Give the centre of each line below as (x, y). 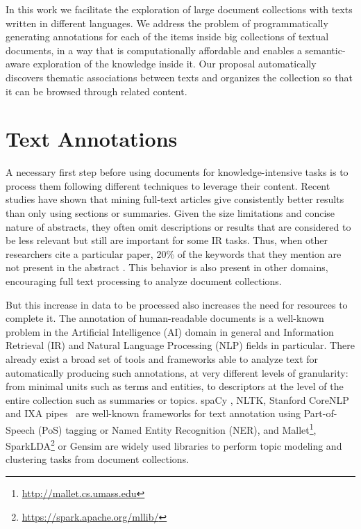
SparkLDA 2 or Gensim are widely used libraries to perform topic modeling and (174, 445)
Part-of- (320, 413)
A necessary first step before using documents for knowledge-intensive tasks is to (177, 172)
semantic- (325, 50)
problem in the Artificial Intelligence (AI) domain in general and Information (170, 331)
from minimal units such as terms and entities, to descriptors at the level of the (175, 386)
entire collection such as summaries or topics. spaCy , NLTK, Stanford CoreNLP (177, 399)
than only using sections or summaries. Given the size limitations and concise (170, 213)
